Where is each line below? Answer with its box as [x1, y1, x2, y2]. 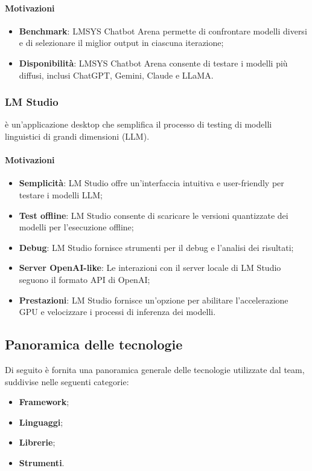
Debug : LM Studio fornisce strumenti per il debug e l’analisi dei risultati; [19, 241, 294, 253]
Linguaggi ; [19, 415, 63, 428]
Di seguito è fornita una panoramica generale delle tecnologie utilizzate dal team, [5, 363, 305, 375]
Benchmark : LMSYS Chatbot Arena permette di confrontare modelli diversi [19, 24, 307, 37]
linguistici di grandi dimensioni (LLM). [5, 129, 150, 142]
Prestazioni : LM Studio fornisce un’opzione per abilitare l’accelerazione [19, 293, 288, 306]
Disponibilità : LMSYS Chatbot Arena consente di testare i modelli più [19, 56, 288, 69]
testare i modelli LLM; [19, 188, 103, 201]
